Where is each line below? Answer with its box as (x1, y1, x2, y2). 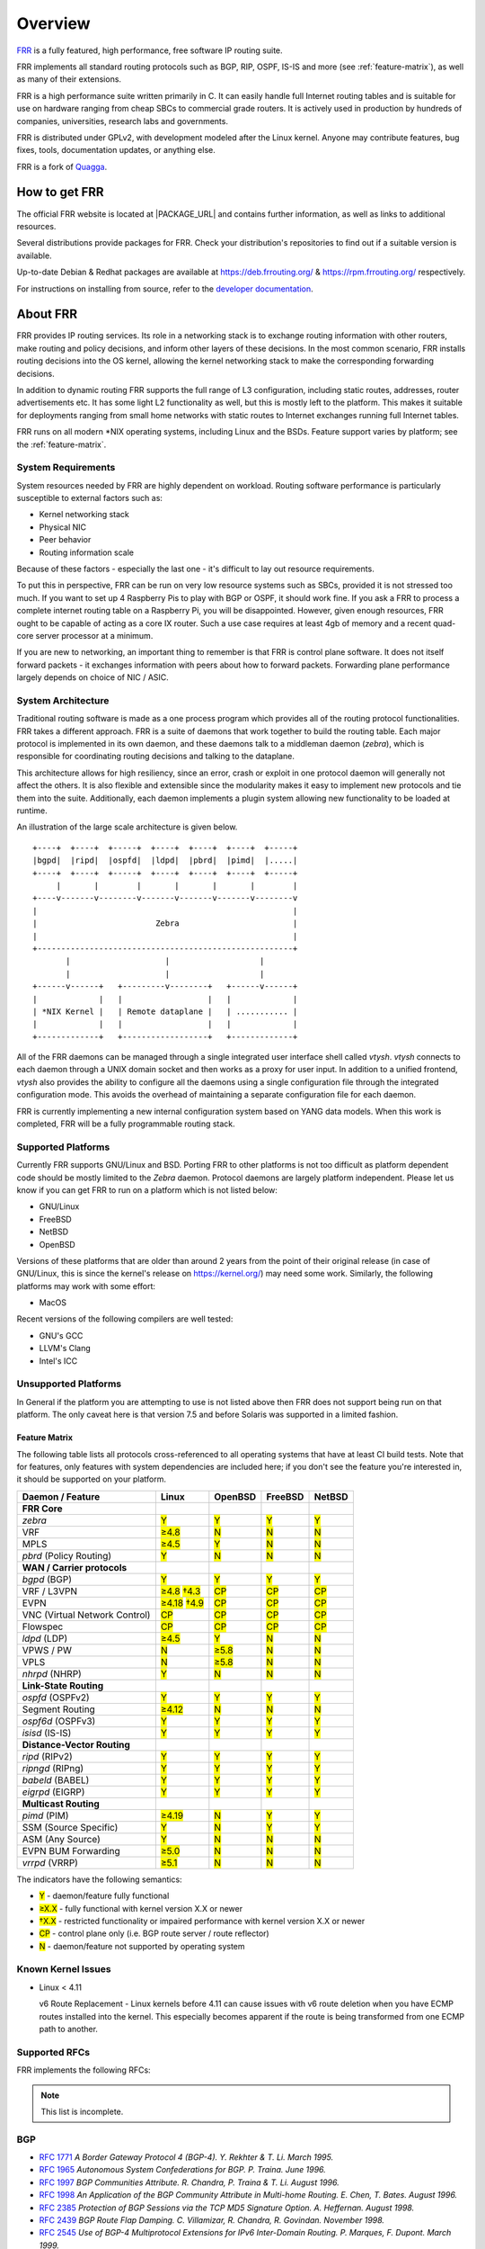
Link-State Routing (22, 1679, 103, 1691)
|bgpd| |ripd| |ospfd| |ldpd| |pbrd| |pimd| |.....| (32, 856, 298, 865)
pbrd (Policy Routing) (22, 1549, 112, 1562)
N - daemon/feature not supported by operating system (39, 1940, 246, 1951)
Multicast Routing (22, 1797, 101, 1810)
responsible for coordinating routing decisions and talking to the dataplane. (16, 751, 295, 762)
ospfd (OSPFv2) (22, 1691, 90, 1704)
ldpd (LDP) (22, 1632, 68, 1644)
